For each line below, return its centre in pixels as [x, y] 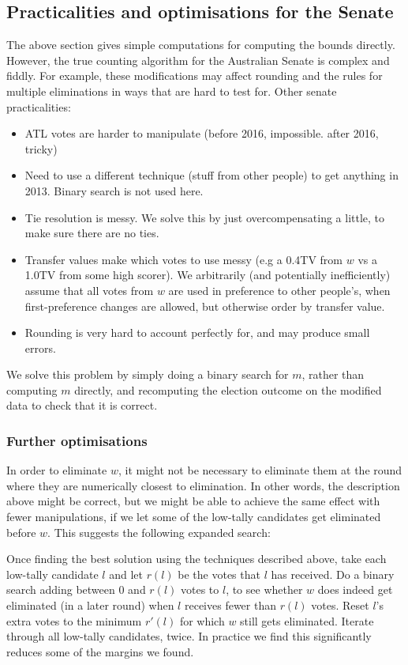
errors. [40, 348]
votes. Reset [340, 605]
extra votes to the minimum [74, 620]
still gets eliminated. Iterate [307, 620]
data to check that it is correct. [82, 405]
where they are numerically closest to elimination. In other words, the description [203, 485]
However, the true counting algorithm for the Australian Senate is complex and [198, 60]
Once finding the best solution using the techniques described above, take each [197, 559]
